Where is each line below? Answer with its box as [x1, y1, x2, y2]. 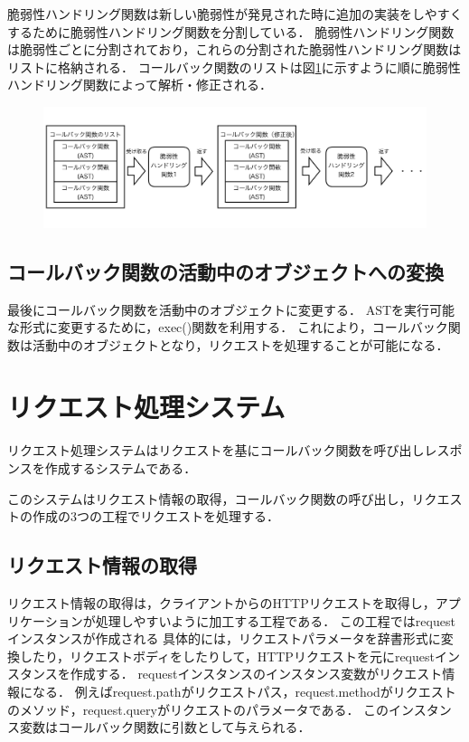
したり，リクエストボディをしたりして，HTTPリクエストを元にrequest [19, 646, 435, 665]
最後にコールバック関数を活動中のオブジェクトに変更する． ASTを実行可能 [7, 300, 455, 319]
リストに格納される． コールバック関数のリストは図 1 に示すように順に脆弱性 [7, 57, 461, 76]
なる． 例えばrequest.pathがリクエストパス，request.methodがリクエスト [32, 681, 456, 700]
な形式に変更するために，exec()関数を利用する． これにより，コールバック [7, 318, 448, 337]
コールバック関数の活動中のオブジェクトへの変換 [7, 257, 444, 285]
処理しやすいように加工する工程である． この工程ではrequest [95, 611, 455, 630]
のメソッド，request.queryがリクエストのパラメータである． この [7, 699, 389, 718]
